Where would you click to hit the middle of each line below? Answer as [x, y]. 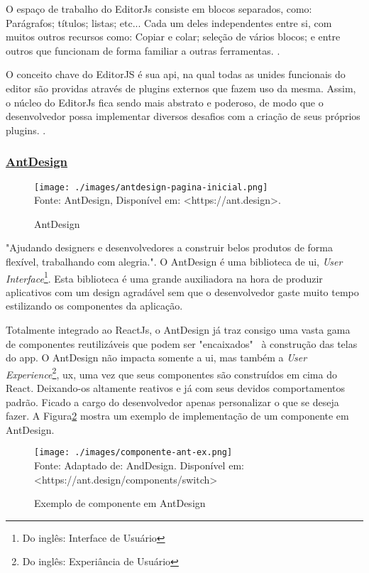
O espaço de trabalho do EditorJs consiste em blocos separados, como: [159, 9]
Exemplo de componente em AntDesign [120, 503]
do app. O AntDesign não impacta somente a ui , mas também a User [156, 358]
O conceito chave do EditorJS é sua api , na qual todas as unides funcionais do [176, 74]
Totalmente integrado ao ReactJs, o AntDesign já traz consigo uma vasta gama [178, 330]
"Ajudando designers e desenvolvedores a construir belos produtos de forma [170, 247]
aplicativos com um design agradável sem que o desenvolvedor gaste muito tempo [182, 291]
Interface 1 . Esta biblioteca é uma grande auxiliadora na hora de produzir [164, 277]
